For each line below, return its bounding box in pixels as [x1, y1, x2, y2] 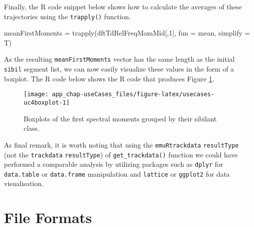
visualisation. [4, 178, 43, 189]
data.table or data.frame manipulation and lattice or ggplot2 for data [4, 168, 230, 179]
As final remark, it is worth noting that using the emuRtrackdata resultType [4, 139, 239, 150]
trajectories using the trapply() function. [4, 11, 131, 21]
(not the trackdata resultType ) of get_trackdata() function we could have [4, 149, 238, 159]
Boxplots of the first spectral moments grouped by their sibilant [24, 113, 217, 123]
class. [24, 123, 40, 133]
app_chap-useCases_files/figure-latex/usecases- [52, 91, 215, 98]
